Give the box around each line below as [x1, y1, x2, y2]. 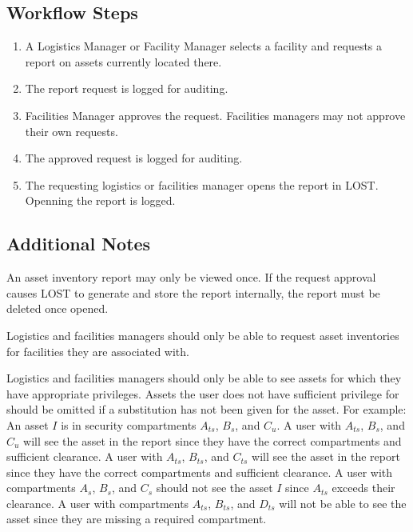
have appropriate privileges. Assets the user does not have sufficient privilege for [6, 385, 399, 402]
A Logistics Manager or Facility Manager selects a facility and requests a [25, 38, 383, 54]
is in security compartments [61, 416, 197, 433]
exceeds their [332, 479, 395, 496]
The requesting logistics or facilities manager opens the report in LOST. [25, 176, 379, 193]
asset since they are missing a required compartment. [6, 510, 267, 527]
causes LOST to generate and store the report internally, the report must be [6, 284, 380, 301]
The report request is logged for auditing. [25, 80, 228, 97]
